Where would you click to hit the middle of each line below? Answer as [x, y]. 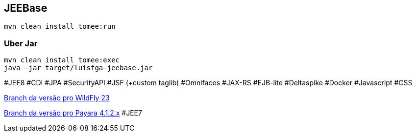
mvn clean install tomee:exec [62, 60]
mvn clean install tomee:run [60, 27]
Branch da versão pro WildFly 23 [57, 98]
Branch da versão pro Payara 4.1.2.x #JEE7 [73, 113]
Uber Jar [21, 43]
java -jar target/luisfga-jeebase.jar [78, 68]
